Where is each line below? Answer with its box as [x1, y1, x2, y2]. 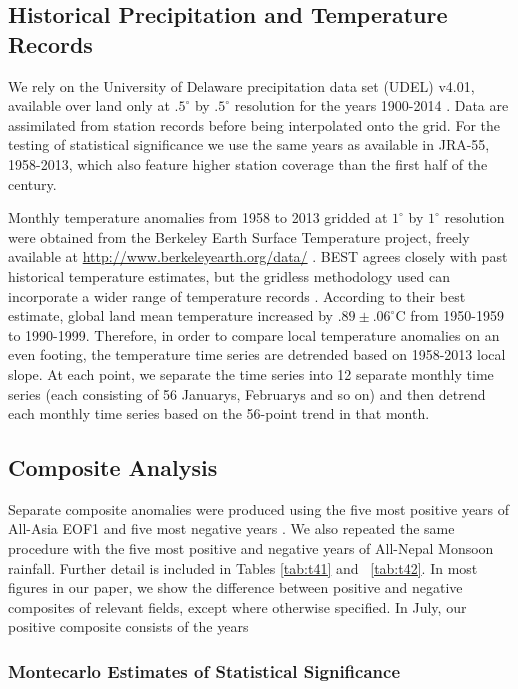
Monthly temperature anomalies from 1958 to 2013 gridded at [8, 207, 388, 228]
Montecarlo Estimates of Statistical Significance [8, 658, 401, 683]
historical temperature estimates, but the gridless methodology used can [8, 265, 450, 286]
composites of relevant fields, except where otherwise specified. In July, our [8, 596, 467, 617]
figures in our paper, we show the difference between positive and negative [8, 577, 463, 598]
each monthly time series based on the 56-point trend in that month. [8, 403, 430, 424]
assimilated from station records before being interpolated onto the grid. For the [8, 114, 500, 135]
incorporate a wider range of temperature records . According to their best [8, 285, 466, 306]
